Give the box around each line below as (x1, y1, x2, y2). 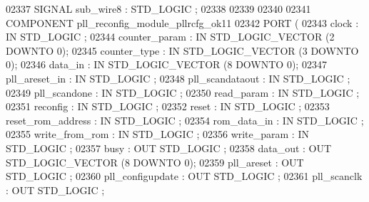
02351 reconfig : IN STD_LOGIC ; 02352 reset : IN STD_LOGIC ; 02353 (6, 99, 330, 114)
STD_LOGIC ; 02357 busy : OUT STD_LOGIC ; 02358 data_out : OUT (6, 140, 332, 155)
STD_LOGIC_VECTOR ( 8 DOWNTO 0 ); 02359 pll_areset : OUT (6, 154, 304, 169)
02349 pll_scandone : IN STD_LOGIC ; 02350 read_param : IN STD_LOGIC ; (6, 85, 360, 100)
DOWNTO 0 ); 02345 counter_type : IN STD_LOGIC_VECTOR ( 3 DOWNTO (6, 43, 359, 58)
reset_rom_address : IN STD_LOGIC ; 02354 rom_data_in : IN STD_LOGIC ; (6, 112, 364, 127)
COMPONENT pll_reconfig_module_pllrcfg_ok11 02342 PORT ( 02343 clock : (6, 15, 359, 30)
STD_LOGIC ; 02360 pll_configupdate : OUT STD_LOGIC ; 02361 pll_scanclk (6, 169, 363, 184)
